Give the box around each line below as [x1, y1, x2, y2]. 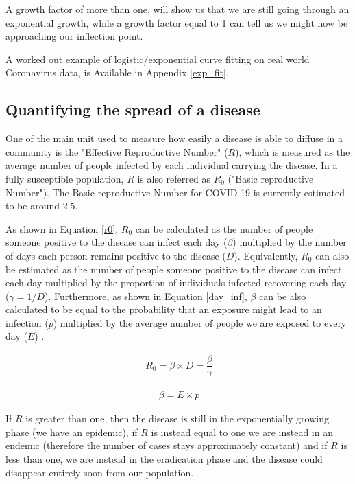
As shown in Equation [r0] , [5, 221, 119, 235]
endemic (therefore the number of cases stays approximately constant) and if [5, 438, 328, 452]
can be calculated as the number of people [135, 221, 313, 235]
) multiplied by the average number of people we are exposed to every [53, 315, 347, 330]
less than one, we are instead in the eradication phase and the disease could [5, 451, 323, 465]
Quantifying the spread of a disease [5, 99, 260, 120]
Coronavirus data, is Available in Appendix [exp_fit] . [5, 65, 229, 80]
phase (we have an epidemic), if [5, 424, 138, 439]
